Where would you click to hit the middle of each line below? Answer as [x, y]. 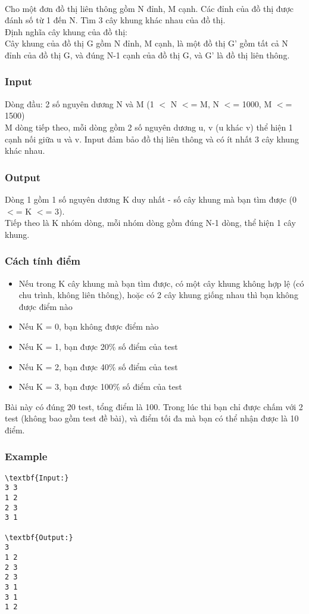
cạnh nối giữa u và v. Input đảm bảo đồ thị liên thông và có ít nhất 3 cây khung [152, 139]
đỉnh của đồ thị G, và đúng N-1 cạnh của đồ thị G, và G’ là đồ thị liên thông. [147, 55]
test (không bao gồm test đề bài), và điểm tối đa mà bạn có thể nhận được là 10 [152, 418]
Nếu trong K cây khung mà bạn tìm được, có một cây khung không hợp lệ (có [161, 283]
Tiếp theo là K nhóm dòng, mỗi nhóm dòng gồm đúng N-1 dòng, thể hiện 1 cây [150, 223]
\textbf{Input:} [37, 478]
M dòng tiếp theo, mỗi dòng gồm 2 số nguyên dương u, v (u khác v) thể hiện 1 [149, 127]
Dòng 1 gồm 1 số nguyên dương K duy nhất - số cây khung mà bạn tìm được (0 [151, 199]
